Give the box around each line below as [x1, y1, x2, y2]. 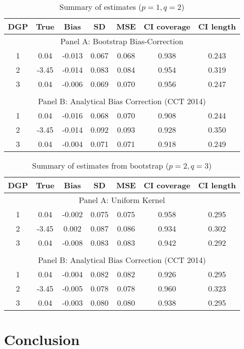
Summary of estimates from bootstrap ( [32, 160, 169, 171]
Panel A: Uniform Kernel [79, 194, 165, 205]
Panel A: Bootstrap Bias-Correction [60, 35, 184, 47]
